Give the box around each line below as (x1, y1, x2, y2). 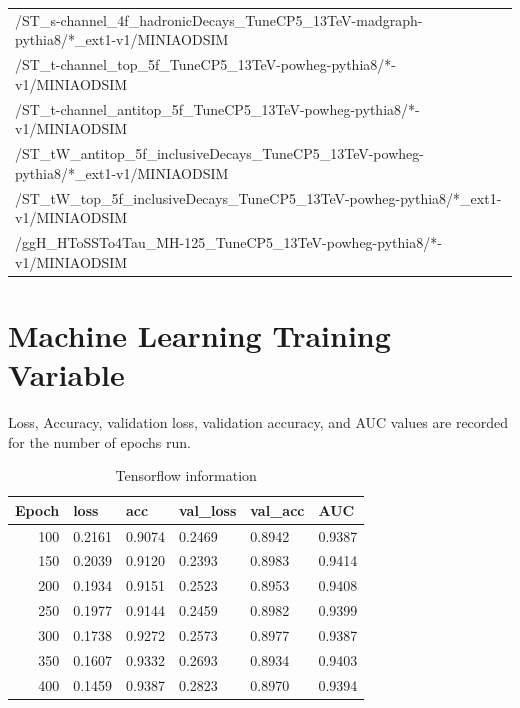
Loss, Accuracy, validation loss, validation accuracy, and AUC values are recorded (8, 411, 509, 432)
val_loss (178, 499, 237, 520)
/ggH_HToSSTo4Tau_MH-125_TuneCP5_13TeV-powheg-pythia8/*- (15, 231, 442, 252)
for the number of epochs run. (8, 431, 191, 452)
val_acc (250, 499, 305, 520)
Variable (8, 354, 125, 394)
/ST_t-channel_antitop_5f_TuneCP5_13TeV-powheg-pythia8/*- (15, 98, 420, 119)
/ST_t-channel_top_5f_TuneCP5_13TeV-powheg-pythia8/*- (15, 54, 396, 75)
